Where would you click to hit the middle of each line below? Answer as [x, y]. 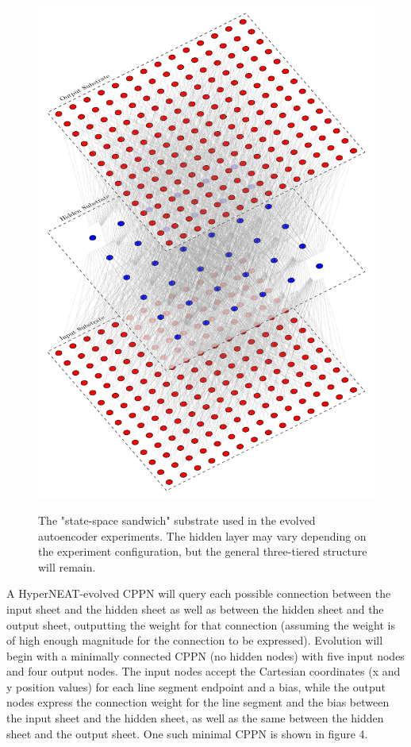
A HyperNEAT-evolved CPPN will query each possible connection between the [199, 593]
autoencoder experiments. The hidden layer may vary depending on [202, 535]
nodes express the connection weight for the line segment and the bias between [198, 702]
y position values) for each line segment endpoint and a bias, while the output [196, 686]
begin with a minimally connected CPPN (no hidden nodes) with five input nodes [205, 655]
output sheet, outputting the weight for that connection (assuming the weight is [201, 624]
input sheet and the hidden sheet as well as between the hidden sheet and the [195, 608]
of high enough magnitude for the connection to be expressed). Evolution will [195, 640]
